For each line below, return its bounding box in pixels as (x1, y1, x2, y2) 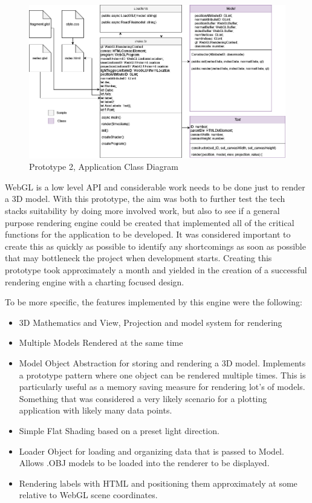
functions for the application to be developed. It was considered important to (5, 228, 291, 241)
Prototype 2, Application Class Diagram (29, 160, 178, 173)
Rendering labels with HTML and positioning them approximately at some (19, 476, 297, 489)
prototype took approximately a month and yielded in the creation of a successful (5, 264, 307, 276)
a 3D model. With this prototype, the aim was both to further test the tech (5, 192, 285, 205)
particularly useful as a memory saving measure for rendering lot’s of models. (19, 380, 305, 393)
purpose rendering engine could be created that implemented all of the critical (5, 216, 294, 229)
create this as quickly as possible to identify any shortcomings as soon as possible (5, 239, 306, 252)
